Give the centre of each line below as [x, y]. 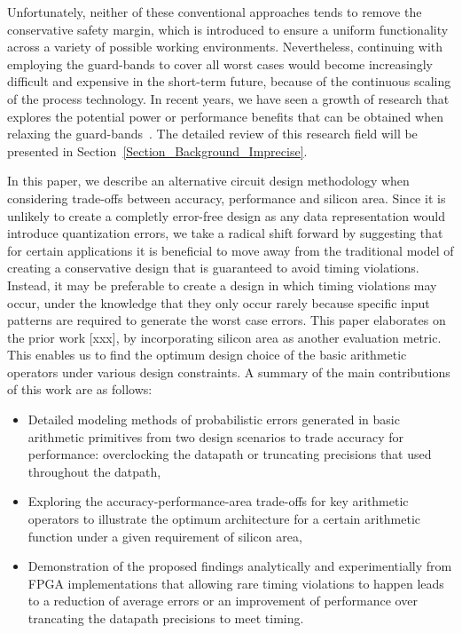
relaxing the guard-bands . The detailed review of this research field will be [212, 134]
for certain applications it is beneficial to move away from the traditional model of [231, 250]
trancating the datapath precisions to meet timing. [166, 618]
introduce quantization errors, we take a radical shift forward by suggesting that [225, 233]
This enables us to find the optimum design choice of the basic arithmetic [207, 355]
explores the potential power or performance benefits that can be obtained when [225, 116]
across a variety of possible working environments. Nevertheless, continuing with [225, 47]
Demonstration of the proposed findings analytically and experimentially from [240, 566]
